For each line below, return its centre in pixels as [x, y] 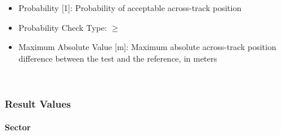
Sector [18, 127]
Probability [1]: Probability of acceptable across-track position [130, 8]
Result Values [38, 103]
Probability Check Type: [63, 27]
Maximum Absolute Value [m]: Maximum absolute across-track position [147, 47]
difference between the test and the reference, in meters [118, 58]
